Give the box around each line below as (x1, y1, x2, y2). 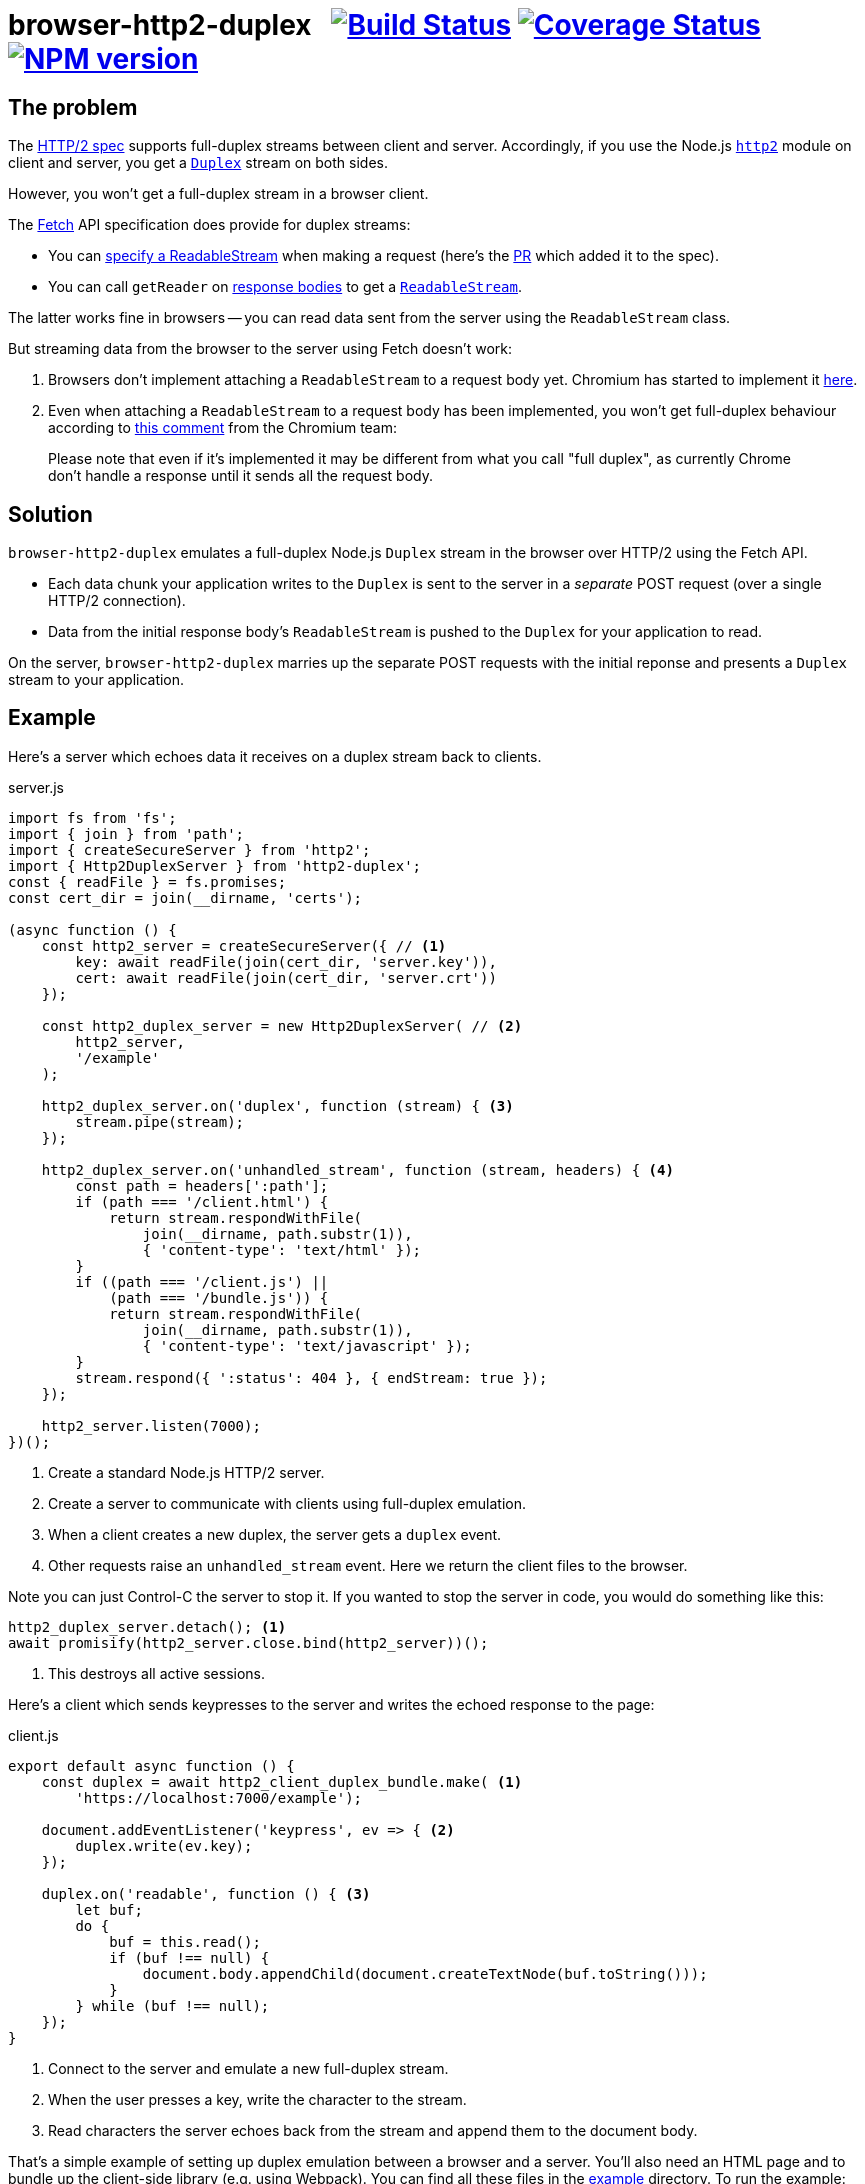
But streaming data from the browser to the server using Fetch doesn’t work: (8, 340, 513, 358)
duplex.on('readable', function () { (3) (41, 1885, 371, 1902)
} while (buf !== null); (75, 1997, 270, 2014)
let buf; (75, 1901, 143, 1918)
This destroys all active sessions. (48, 1664, 266, 1682)
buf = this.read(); (109, 1933, 261, 1950)
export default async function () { (8, 1757, 295, 1774)
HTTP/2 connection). (48, 592, 186, 610)
